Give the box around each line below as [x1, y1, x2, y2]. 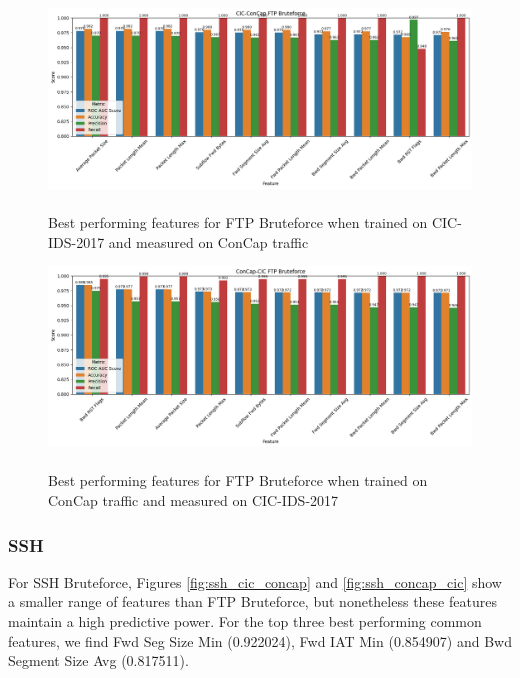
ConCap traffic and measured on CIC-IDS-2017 [48, 490, 339, 511]
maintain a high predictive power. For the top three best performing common [8, 611, 482, 632]
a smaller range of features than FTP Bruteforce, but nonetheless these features [8, 591, 497, 612]
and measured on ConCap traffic [108, 231, 309, 252]
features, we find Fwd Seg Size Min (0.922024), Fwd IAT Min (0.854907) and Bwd [8, 630, 512, 651]
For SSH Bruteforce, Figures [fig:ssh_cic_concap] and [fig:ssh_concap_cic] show [8, 571, 502, 592]
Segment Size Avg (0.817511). [8, 650, 189, 671]
